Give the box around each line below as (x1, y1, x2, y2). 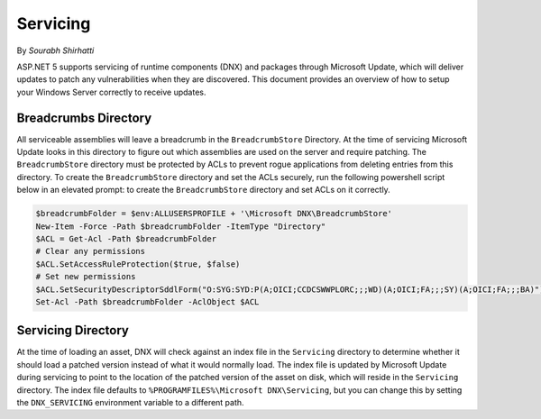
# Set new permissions (35, 271, 136, 282)
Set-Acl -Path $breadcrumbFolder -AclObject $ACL (35, 296, 260, 306)
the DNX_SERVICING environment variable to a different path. (16, 396, 244, 407)
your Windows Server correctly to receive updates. (16, 87, 206, 97)
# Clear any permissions (35, 246, 146, 257)
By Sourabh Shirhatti (16, 45, 95, 56)
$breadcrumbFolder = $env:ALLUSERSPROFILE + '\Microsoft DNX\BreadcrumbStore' (35, 208, 392, 219)
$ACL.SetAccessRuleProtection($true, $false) (35, 259, 241, 269)
